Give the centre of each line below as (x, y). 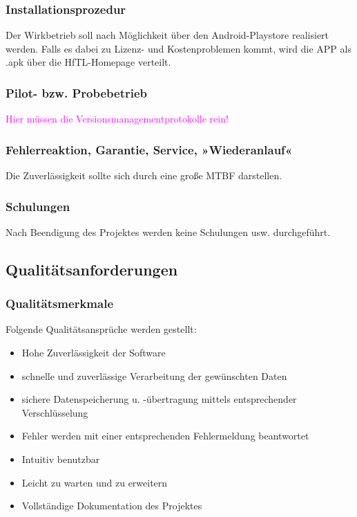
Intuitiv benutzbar (61, 459)
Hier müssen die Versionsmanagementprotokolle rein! (117, 119)
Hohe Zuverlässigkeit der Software (94, 353)
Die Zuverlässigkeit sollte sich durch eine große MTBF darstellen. (144, 175)
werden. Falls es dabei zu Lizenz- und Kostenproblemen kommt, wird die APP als (178, 48)
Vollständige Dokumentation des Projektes (112, 506)
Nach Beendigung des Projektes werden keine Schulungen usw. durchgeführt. (168, 232)
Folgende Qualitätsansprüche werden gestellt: (101, 329)
